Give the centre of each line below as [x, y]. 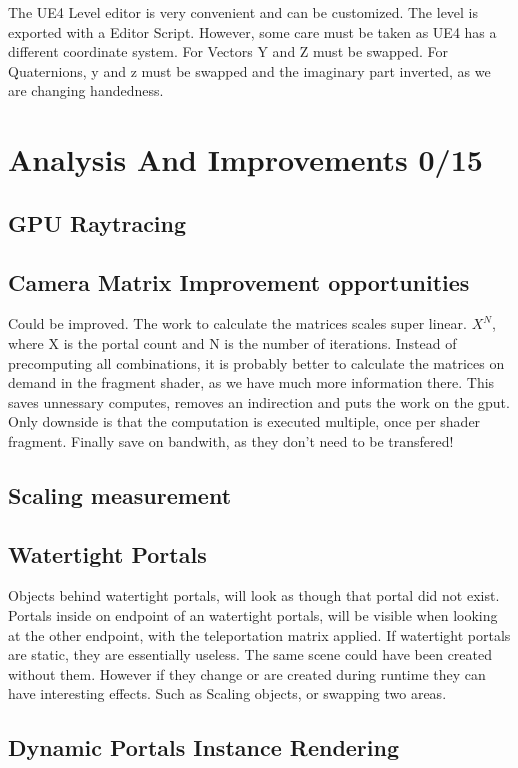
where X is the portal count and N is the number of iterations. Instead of [232, 342]
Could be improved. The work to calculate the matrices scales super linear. [237, 323]
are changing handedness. [86, 90]
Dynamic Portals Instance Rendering [204, 747]
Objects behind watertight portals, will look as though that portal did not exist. [254, 595]
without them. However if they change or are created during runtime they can [247, 673]
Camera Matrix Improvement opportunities [239, 281]
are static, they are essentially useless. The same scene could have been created [250, 654]
